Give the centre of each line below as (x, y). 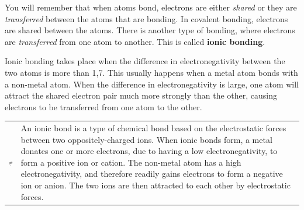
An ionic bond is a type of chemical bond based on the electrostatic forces (153, 128)
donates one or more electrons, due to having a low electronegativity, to (149, 151)
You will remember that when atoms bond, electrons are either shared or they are (151, 7)
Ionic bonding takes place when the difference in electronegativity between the (145, 61)
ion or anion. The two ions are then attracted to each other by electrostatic (156, 185)
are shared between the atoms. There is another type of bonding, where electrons (150, 30)
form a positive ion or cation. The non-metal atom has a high (131, 162)
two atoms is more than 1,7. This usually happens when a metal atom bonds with (151, 72)
